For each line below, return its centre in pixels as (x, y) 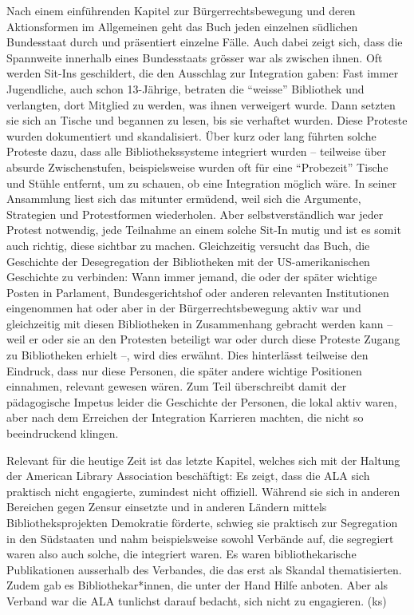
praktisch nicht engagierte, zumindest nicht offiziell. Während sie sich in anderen (203, 491)
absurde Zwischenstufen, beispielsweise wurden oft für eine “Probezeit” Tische (197, 167)
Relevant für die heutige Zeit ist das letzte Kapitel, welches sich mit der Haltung (203, 460)
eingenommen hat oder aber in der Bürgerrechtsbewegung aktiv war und (184, 308)
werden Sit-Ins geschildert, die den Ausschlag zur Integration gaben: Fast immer (203, 73)
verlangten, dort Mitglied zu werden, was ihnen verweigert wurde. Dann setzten (201, 104)
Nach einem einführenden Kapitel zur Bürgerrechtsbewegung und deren (181, 10)
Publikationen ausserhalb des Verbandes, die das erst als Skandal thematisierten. (204, 569)
